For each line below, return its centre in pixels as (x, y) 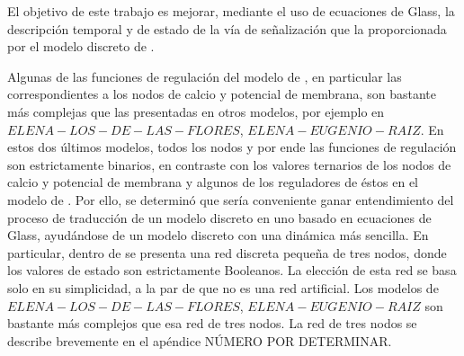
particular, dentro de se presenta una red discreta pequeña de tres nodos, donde (227, 252)
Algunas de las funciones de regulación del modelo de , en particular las (205, 76)
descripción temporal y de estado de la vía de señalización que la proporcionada (227, 28)
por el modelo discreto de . (81, 46)
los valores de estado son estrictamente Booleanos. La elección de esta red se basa (232, 270)
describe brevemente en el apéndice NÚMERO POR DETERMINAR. (200, 340)
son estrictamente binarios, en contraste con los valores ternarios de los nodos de (229, 164)
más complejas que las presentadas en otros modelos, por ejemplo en (196, 111)
